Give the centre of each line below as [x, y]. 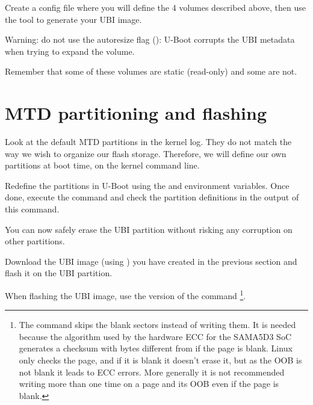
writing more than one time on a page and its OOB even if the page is [149, 384]
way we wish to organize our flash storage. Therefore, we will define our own [146, 153]
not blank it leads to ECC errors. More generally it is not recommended [152, 372]
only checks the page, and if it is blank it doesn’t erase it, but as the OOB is [160, 360]
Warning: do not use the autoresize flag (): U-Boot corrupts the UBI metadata [150, 39]
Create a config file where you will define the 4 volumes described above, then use [156, 7]
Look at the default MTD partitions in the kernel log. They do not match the [148, 142]
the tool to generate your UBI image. [73, 19]
